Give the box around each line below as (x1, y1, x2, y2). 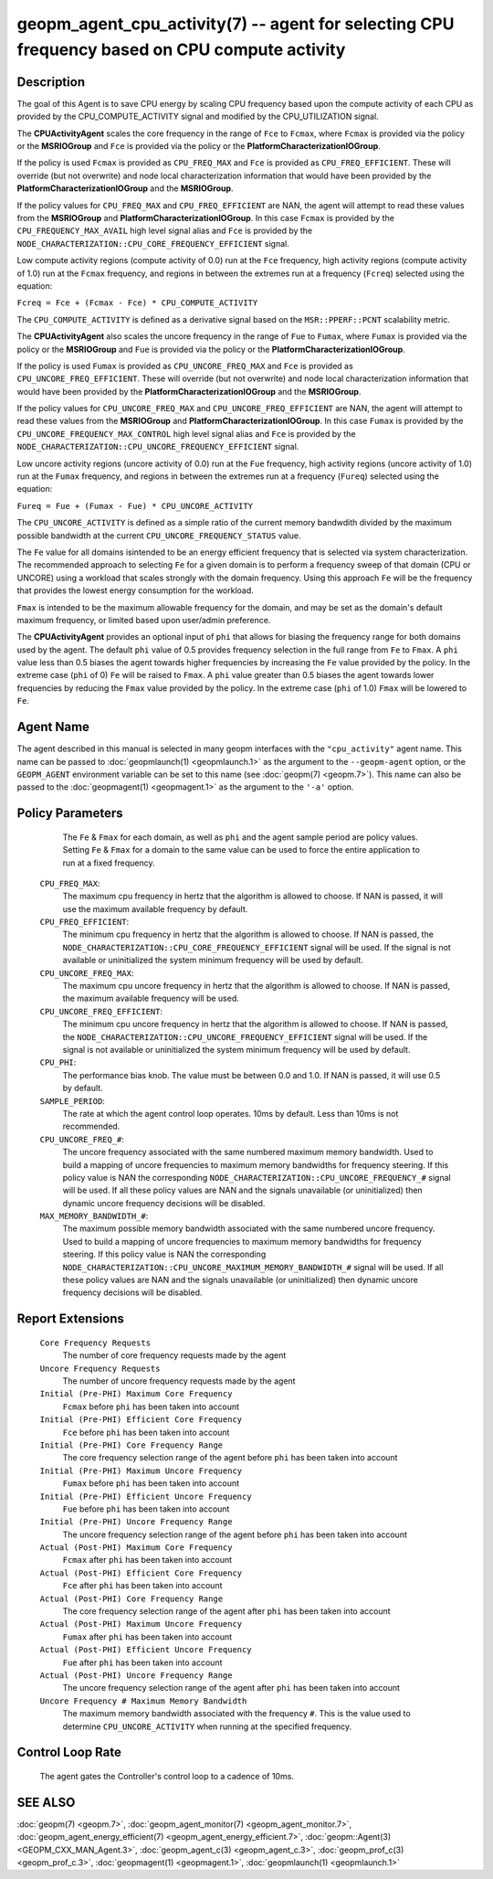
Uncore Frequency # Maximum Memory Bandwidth (39, 1695, 247, 1706)
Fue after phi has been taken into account (62, 1657, 223, 1668)
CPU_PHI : (39, 1056, 77, 1068)
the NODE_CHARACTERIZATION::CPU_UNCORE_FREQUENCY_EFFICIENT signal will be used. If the (62, 1031, 428, 1042)
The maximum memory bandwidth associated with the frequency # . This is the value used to (62, 1708, 411, 1719)
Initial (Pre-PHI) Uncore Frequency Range (39, 1517, 233, 1527)
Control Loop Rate (16, 1745, 122, 1760)
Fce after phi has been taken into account (62, 1580, 223, 1591)
